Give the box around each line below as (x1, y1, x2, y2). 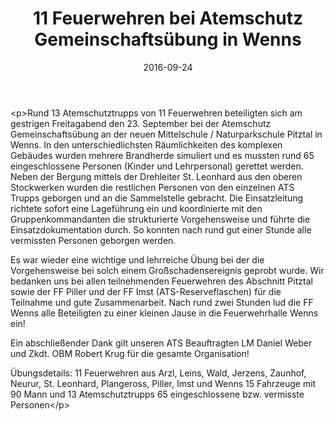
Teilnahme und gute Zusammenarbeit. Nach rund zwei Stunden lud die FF (10, 296, 314, 308)
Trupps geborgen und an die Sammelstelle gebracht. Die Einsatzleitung (10, 192, 304, 204)
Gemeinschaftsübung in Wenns (34, 28, 302, 51)
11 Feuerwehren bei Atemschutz (32, 7, 304, 30)
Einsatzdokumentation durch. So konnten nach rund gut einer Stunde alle (10, 223, 312, 236)
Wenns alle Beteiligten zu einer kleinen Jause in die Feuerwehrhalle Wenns (10, 307, 319, 319)
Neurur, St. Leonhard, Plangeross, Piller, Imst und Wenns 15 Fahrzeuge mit (10, 377, 317, 389)
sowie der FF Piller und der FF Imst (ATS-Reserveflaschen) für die (10, 285, 282, 297)
